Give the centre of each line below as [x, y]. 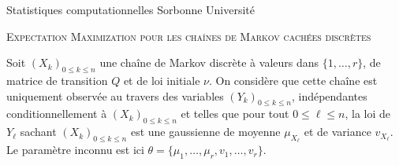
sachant [38, 132]
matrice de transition [57, 80]
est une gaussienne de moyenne [205, 132]
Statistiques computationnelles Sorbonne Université [131, 9]
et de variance [337, 132]
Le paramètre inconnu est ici [75, 150]
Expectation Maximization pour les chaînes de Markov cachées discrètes [189, 36]
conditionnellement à [57, 114]
